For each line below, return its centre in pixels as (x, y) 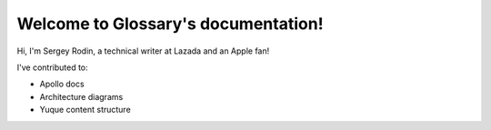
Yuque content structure (85, 110)
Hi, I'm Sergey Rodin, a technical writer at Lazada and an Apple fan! (143, 51)
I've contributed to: (52, 67)
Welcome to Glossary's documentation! (170, 24)
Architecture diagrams (81, 96)
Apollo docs (62, 84)
